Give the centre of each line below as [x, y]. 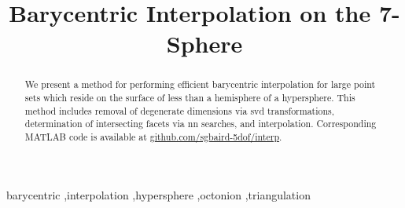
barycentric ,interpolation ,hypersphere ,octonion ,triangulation [158, 194]
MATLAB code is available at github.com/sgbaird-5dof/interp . [153, 136]
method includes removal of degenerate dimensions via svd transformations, [180, 110]
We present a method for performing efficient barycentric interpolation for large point [200, 84]
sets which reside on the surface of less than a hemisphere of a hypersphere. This [190, 98]
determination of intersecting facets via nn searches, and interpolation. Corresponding [201, 124]
